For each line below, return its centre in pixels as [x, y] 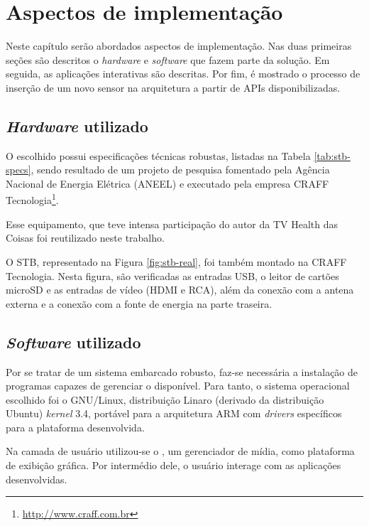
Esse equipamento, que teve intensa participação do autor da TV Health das [172, 224]
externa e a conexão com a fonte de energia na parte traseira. [139, 303]
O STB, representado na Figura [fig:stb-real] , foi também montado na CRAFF [176, 261]
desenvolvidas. [37, 479]
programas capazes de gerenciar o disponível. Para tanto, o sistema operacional [178, 386]
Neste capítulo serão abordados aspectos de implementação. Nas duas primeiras [179, 46]
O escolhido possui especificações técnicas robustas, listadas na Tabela [158, 155]
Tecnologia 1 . [32, 199]
